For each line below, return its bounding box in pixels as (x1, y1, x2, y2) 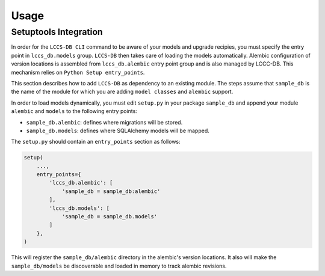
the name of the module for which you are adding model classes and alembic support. (11, 88, 234, 96)
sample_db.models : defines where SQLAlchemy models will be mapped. (26, 127, 210, 134)
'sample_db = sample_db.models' (61, 213, 158, 220)
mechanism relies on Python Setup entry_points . (11, 69, 145, 76)
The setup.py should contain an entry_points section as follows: (11, 138, 181, 146)
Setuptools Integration (11, 26, 104, 37)
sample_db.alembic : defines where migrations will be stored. (26, 118, 183, 126)
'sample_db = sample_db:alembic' (61, 188, 161, 195)
